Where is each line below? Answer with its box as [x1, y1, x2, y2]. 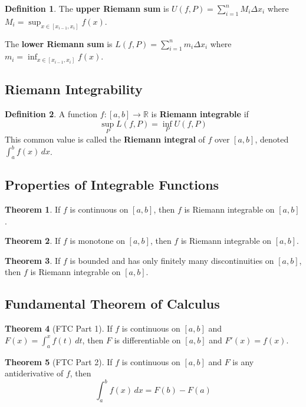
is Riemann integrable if [151, 108, 249, 120]
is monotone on [70, 234, 125, 247]
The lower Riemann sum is [5, 37, 113, 49]
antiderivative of [5, 367, 64, 379]
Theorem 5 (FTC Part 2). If [5, 355, 113, 368]
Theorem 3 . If [5, 254, 61, 266]
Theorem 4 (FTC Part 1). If [5, 322, 113, 335]
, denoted [255, 133, 289, 145]
